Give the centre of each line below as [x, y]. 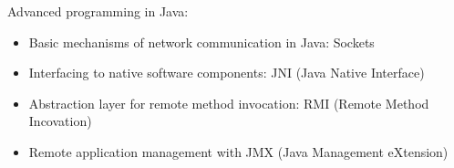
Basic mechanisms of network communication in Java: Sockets [201, 42]
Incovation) [60, 121]
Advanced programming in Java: [98, 11]
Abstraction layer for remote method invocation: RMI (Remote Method [229, 103]
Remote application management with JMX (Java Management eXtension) [238, 151]
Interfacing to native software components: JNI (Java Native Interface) [227, 73]
